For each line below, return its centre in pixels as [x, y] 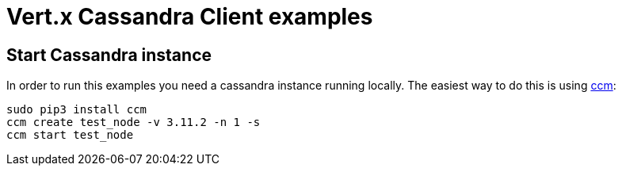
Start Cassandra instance [109, 55]
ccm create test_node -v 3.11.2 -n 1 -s [134, 122]
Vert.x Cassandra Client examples [190, 17]
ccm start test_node [70, 135]
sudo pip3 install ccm [77, 110]
